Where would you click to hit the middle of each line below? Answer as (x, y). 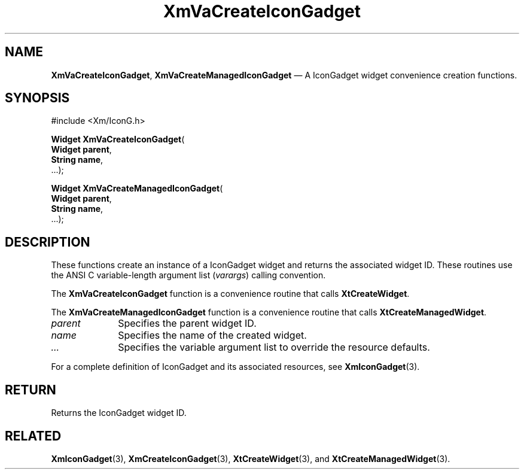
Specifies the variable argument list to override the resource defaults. (274, 347)
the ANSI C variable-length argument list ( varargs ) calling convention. (188, 275)
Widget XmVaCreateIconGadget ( (118, 139)
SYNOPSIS (37, 98)
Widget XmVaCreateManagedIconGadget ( (137, 189)
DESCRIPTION (48, 242)
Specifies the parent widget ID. (187, 323)
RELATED (33, 436)
